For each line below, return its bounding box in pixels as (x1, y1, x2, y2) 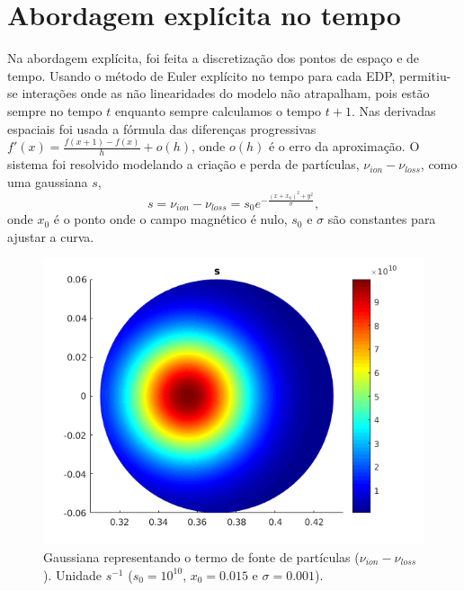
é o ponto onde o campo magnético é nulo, (53, 210, 288, 228)
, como (420, 155, 458, 174)
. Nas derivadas (351, 101, 436, 120)
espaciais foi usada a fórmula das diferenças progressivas (7, 119, 317, 138)
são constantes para (327, 210, 436, 228)
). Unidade (43, 565, 102, 584)
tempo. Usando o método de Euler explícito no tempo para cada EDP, (7, 66, 396, 85)
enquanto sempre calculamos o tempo (114, 101, 322, 120)
